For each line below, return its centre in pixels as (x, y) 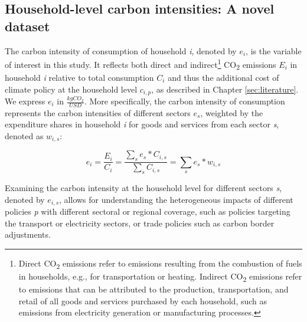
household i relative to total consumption (79, 77)
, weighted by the (232, 112)
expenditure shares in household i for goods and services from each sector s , (142, 124)
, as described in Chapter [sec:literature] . (225, 89)
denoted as (24, 136)
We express (25, 101)
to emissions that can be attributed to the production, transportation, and (153, 289)
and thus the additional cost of (223, 77)
